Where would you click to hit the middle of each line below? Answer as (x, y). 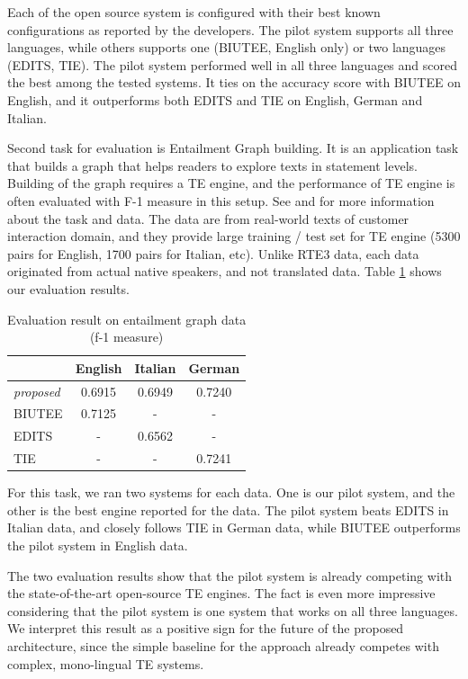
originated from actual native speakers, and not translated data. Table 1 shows (225, 271)
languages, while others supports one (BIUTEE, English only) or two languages (227, 47)
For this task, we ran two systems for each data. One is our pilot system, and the (231, 492)
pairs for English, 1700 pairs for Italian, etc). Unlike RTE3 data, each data (213, 253)
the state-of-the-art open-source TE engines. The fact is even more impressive (221, 593)
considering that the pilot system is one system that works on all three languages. (233, 610)
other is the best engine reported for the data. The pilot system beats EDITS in (228, 509)
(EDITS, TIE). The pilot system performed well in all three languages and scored (232, 64)
